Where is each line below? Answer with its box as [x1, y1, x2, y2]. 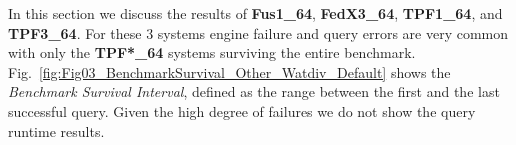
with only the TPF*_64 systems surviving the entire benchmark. [8, 42, 416, 63]
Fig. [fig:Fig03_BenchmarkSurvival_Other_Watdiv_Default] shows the [8, 61, 451, 82]
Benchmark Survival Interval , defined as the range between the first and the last [8, 81, 500, 102]
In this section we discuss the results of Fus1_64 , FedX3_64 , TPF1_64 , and [8, 3, 503, 23]
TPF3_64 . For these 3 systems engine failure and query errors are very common [8, 22, 509, 43]
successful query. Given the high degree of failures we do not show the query [8, 100, 476, 121]
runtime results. [8, 120, 105, 141]
